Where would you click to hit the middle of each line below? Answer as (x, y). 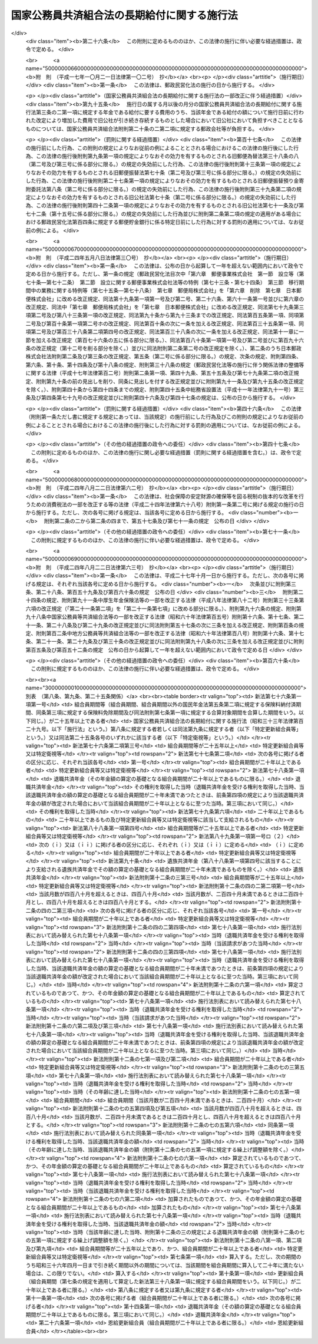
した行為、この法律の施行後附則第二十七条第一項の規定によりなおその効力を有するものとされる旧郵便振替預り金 (162, 181)
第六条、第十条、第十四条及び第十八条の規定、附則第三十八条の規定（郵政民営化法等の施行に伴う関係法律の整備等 (165, 365)
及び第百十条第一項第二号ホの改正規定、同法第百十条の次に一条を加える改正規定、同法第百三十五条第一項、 (167, 323)
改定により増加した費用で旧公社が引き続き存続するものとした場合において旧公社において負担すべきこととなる (169, 120)
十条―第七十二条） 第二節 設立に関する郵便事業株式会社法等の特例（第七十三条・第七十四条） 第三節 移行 (165, 282)
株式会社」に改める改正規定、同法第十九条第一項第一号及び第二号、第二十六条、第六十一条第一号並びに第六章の (167, 299)
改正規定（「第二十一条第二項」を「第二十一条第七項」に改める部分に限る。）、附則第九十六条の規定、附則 (169, 608)
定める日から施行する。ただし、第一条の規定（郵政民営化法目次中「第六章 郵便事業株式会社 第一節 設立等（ (162, 274)
